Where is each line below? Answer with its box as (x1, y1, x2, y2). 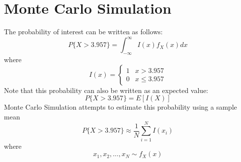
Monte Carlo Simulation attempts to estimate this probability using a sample (4, 102, 237, 112)
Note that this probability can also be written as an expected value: (4, 85, 209, 95)
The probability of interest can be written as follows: (4, 26, 163, 37)
